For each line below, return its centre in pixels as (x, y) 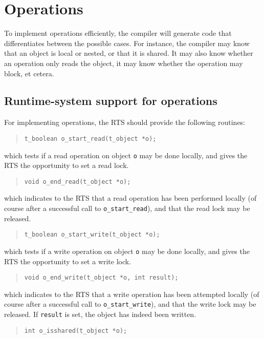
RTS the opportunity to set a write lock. (68, 261)
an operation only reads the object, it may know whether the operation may (124, 63)
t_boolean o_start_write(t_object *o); (92, 235)
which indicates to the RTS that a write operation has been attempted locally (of (132, 294)
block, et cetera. (29, 73)
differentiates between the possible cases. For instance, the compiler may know (127, 43)
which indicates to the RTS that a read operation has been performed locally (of (130, 198)
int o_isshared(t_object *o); (76, 331)
